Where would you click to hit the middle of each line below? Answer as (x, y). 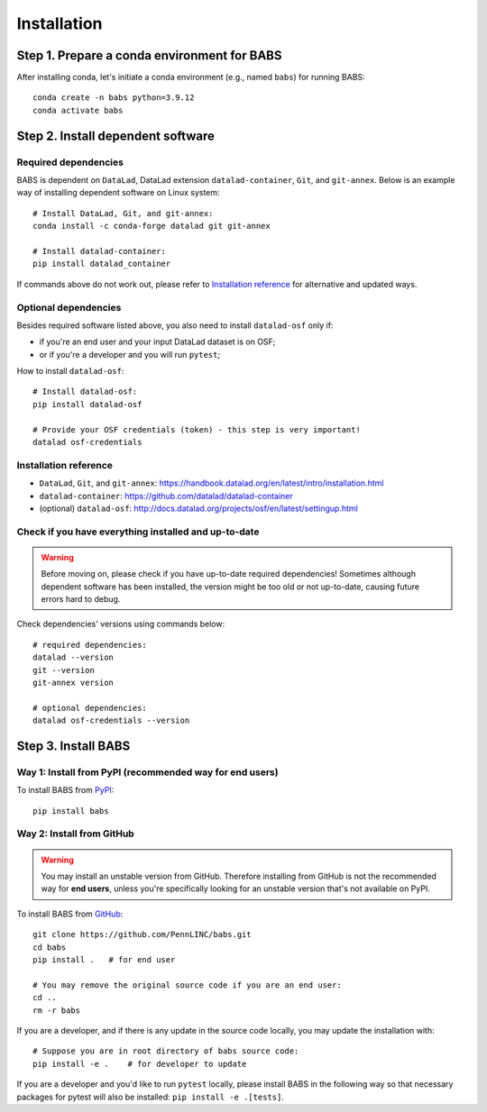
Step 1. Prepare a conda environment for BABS (149, 55)
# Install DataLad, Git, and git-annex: (123, 213)
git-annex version (74, 683)
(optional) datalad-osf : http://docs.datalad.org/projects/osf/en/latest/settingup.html (198, 508)
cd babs (50, 947)
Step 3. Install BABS (74, 746)
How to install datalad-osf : (70, 371)
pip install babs (71, 811)
